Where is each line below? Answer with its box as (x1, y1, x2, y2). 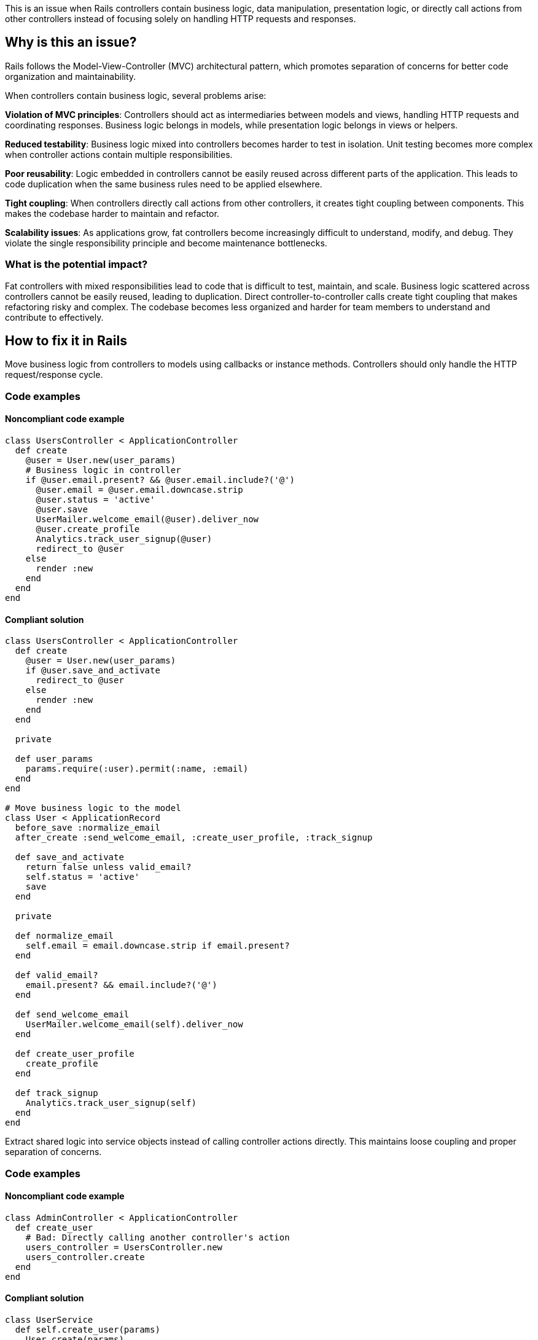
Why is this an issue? (5, 34, 137, 50)
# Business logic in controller (25, 465, 181, 476)
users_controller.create (25, 1252, 145, 1262)
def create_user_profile (15, 1049, 134, 1059)
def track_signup (15, 1088, 98, 1099)
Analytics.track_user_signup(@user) (36, 534, 212, 544)
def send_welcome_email (15, 1009, 130, 1020)
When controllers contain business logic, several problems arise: (5, 90, 267, 101)
